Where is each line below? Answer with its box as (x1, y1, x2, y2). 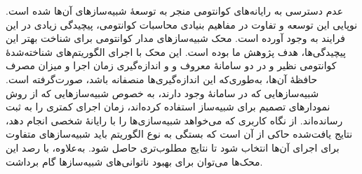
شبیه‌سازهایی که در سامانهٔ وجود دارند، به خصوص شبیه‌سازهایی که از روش (6, 85, 319, 100)
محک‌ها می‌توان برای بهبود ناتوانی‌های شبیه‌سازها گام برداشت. (6, 154, 263, 168)
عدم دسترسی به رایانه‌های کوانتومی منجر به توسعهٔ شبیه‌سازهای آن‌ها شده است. (6, 3, 344, 17)
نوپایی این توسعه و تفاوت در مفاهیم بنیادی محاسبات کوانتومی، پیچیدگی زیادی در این (6, 17, 358, 31)
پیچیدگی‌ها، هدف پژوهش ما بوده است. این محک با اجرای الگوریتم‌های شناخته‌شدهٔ (6, 44, 346, 59)
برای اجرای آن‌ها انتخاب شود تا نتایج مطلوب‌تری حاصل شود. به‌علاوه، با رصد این (6, 140, 340, 154)
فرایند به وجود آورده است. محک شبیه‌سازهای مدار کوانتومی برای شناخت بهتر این (6, 31, 345, 45)
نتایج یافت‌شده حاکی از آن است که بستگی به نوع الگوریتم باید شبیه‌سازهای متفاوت (6, 126, 353, 141)
